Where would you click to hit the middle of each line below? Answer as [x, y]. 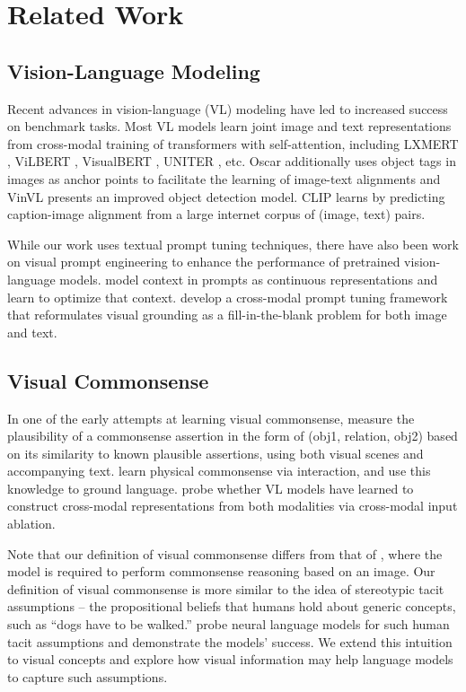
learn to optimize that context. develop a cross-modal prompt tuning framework [228, 297]
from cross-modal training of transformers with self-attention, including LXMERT [233, 143]
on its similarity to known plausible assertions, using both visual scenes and [215, 453]
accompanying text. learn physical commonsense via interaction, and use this [219, 471]
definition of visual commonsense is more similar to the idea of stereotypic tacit [226, 588]
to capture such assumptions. [88, 676]
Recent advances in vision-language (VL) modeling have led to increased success [228, 108]
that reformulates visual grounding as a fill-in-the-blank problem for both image [227, 315]
